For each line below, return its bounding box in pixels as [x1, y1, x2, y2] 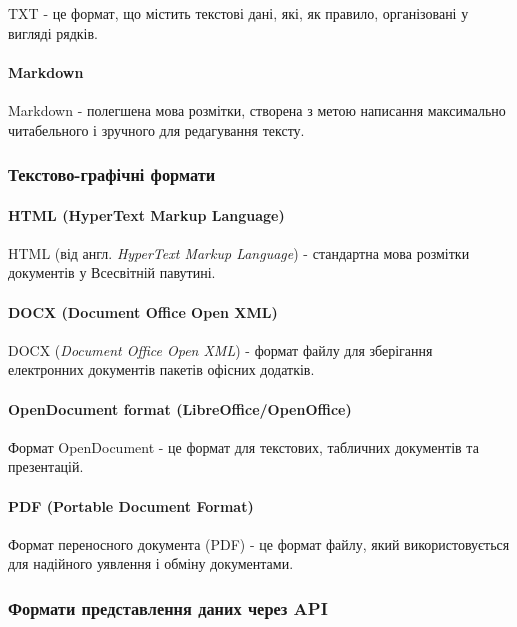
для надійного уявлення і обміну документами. [8, 553, 294, 574]
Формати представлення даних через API [8, 595, 328, 620]
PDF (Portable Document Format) [8, 495, 254, 516]
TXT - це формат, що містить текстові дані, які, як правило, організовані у [8, 3, 469, 23]
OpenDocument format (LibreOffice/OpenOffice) [8, 398, 352, 419]
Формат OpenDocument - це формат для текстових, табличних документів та [8, 436, 479, 457]
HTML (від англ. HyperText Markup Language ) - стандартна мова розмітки [8, 242, 470, 263]
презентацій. [8, 456, 84, 477]
